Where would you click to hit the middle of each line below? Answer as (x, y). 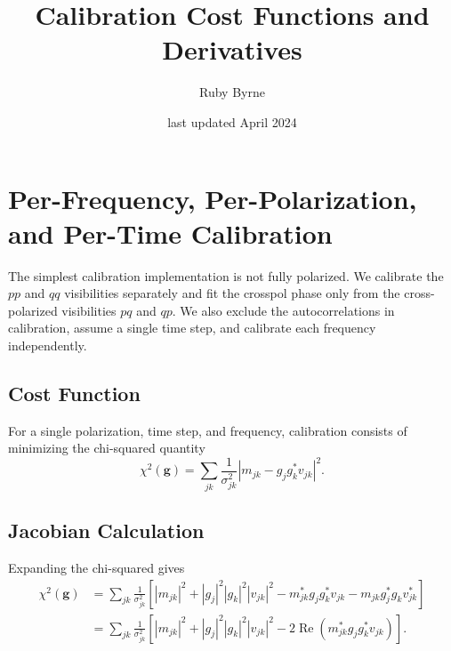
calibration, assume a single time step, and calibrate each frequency (192, 328)
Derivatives (232, 49)
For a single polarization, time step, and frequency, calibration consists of (208, 430)
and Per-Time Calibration (170, 233)
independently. (48, 345)
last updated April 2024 (232, 121)
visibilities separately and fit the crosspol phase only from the (232, 293)
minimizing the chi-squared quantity (107, 448)
